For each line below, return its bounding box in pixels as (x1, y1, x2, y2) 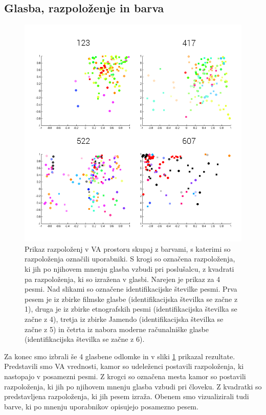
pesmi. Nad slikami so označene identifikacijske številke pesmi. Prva (25, 283, 237, 294)
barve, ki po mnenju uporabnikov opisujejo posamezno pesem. (4, 401, 198, 411)
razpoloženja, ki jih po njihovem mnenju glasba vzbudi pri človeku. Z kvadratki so (4, 381, 262, 391)
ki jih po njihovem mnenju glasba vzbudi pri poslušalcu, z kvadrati (25, 263, 234, 274)
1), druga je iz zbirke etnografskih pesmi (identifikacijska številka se (25, 303, 237, 314)
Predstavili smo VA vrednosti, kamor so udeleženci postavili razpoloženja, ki (4, 361, 244, 372)
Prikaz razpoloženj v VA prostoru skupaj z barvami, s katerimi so (25, 243, 231, 254)
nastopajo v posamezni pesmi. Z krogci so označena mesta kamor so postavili (4, 370, 246, 381)
